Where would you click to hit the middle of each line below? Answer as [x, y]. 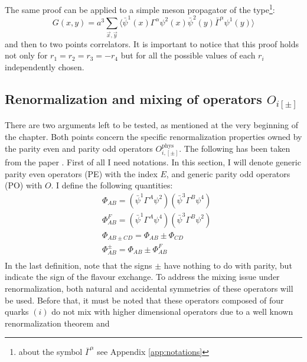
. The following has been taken [235, 148]
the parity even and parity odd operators [79, 148]
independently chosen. [45, 67]
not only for [26, 55]
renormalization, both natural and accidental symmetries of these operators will [149, 288]
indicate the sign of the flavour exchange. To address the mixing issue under [142, 277]
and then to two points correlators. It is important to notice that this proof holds [152, 43]
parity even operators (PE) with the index [81, 173]
